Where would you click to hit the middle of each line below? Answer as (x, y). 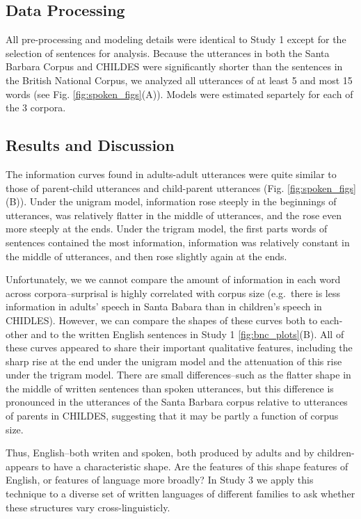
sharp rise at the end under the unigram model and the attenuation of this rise (174, 361)
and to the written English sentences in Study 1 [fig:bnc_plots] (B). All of (187, 334)
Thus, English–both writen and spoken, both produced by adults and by (160, 453)
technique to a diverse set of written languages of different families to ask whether (180, 494)
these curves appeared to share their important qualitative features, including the (179, 348)
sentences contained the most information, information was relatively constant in (178, 242)
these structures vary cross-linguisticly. (88, 507)
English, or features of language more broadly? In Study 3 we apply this (160, 480)
